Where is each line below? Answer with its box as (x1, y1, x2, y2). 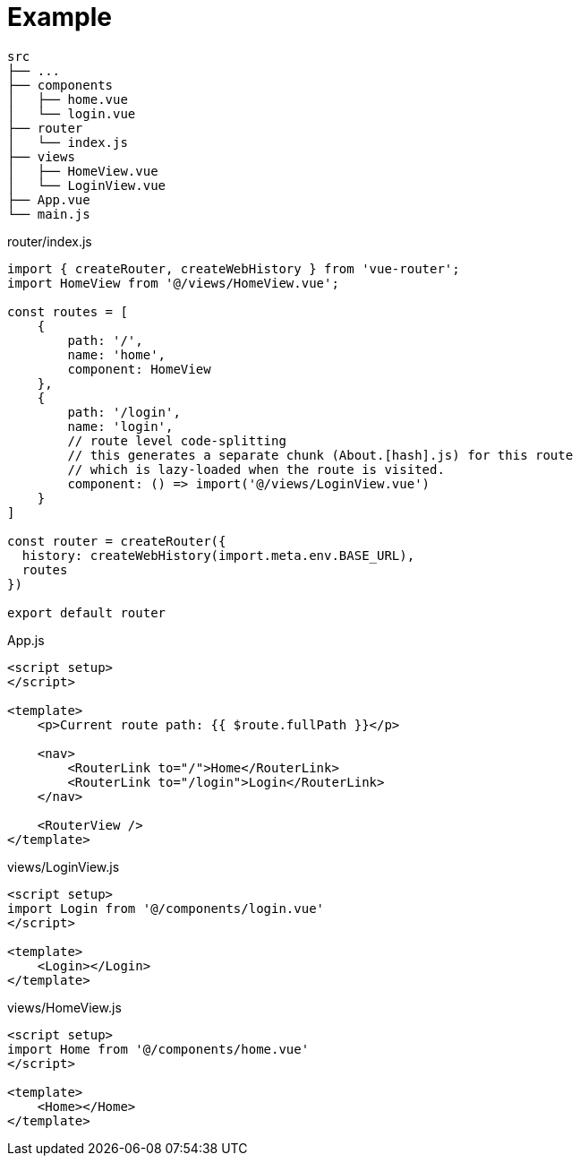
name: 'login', (67, 418, 174, 434)
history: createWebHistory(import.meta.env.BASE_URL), (21, 547, 415, 563)
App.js (7, 632, 45, 648)
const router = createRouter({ (7, 533, 226, 548)
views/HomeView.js (7, 999, 122, 1015)
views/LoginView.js (7, 858, 120, 874)
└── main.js (7, 206, 90, 221)
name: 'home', (67, 347, 166, 362)
